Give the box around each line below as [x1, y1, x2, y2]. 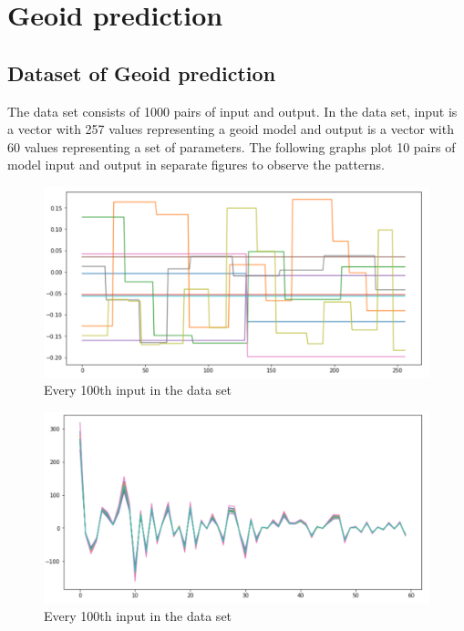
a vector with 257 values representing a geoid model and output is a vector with [7, 119, 454, 139]
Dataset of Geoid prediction [7, 58, 276, 87]
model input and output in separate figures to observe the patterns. [7, 155, 385, 174]
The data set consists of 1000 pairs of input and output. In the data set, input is [7, 101, 458, 120]
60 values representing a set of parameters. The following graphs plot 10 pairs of [7, 137, 456, 156]
